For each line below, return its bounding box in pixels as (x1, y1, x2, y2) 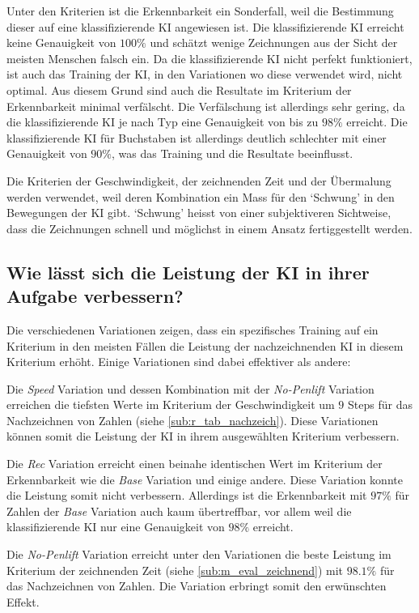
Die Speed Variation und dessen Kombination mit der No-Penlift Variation (6, 380, 375, 397)
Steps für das (348, 396, 413, 413)
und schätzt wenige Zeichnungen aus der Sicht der (150, 34, 398, 51)
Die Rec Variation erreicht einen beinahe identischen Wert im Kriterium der (6, 455, 383, 472)
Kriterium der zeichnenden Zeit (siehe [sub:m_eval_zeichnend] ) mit (6, 561, 343, 578)
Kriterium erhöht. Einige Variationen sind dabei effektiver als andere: (6, 353, 351, 370)
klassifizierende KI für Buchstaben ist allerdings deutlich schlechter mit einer (6, 129, 387, 146)
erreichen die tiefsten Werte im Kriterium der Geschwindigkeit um (6, 396, 335, 413)
